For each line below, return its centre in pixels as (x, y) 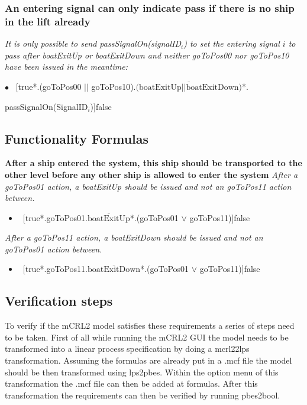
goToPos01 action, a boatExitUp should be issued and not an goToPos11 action (148, 186)
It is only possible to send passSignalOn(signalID (93, 43)
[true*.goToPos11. (55, 269)
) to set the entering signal (232, 43)
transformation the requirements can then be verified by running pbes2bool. (143, 395)
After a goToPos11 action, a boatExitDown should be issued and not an (134, 237)
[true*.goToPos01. (55, 217)
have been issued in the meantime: (66, 67)
